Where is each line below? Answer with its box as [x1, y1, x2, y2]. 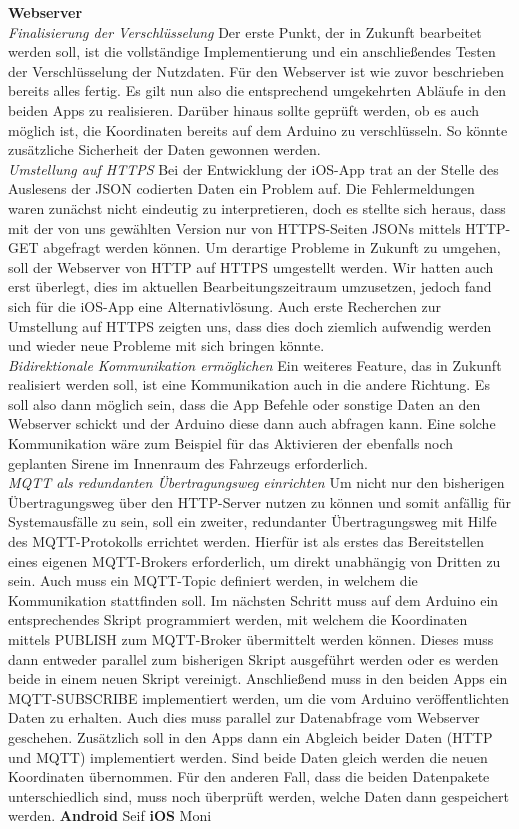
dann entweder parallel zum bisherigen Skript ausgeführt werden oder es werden [8, 648, 499, 669]
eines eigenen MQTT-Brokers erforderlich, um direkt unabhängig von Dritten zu [8, 550, 501, 571]
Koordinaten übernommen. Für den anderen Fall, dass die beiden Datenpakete [8, 766, 490, 787]
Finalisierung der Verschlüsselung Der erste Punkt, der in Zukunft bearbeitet [8, 21, 482, 42]
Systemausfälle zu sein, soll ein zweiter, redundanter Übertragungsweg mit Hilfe [8, 511, 497, 532]
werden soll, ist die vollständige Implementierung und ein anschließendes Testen [8, 41, 496, 62]
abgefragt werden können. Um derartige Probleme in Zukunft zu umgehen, [43, 237, 501, 258]
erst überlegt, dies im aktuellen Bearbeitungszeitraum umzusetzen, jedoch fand [8, 276, 492, 297]
